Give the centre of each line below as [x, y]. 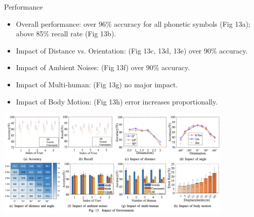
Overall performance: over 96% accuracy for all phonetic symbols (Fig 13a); [133, 23]
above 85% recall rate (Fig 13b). [66, 34]
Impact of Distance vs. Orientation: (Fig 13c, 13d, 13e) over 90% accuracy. [132, 50]
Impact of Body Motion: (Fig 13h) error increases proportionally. [117, 101]
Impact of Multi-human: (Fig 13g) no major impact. [97, 84]
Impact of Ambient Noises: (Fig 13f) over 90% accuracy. [103, 67]
